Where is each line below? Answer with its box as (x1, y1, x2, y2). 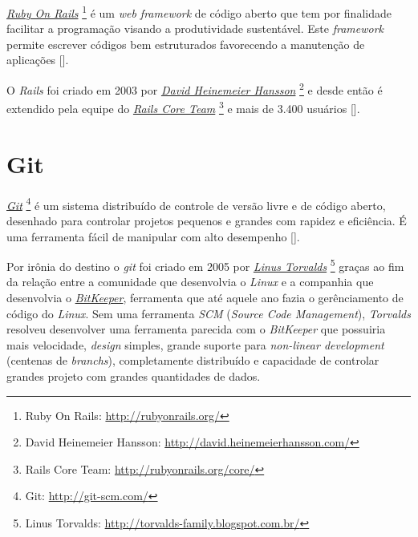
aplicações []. (6, 51, 69, 68)
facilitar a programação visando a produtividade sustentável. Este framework (6, 20, 384, 37)
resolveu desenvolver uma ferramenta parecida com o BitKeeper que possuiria (6, 321, 386, 337)
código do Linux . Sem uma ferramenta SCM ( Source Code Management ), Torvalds (6, 305, 411, 321)
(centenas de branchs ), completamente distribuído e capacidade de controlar (6, 352, 379, 369)
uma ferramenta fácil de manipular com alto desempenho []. (6, 228, 300, 244)
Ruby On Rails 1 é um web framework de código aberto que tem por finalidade (6, 2, 392, 21)
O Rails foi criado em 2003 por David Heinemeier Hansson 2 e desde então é (6, 79, 383, 98)
